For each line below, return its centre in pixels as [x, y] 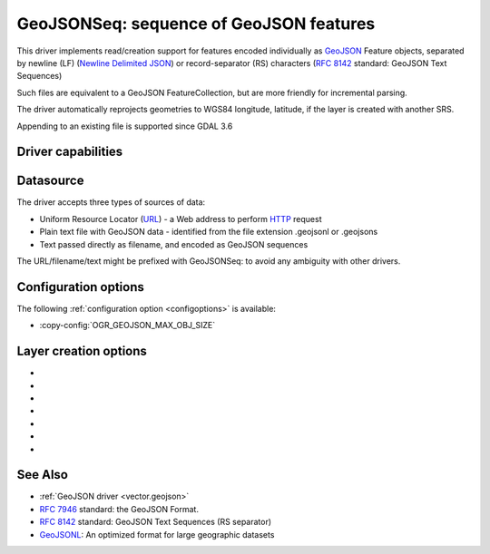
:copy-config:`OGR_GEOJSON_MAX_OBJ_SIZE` [127, 326]
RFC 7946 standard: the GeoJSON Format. [119, 509]
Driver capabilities [70, 152]
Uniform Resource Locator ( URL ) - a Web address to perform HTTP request [181, 219]
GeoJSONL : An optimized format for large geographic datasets [157, 534]
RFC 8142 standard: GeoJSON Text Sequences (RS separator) [156, 522]
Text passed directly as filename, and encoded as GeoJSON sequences [174, 244]
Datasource [50, 181]
